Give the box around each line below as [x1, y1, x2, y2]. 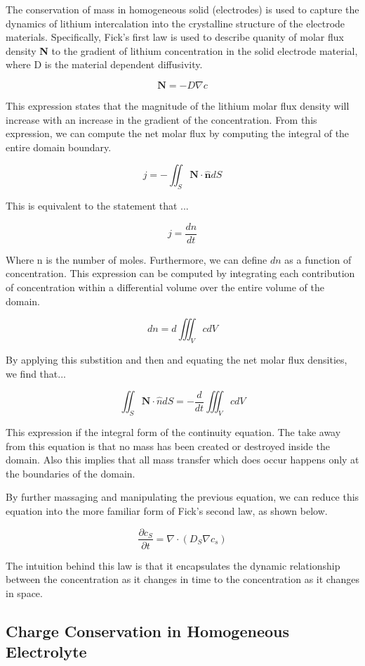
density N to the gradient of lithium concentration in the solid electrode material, [6, 43, 358, 58]
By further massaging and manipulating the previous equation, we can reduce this [6, 489, 359, 504]
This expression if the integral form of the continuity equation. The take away [6, 424, 341, 439]
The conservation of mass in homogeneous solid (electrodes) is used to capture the [6, 2, 359, 16]
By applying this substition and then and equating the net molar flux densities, [6, 352, 347, 366]
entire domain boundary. [6, 139, 112, 154]
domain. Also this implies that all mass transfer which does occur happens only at [6, 452, 359, 467]
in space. [6, 585, 43, 600]
